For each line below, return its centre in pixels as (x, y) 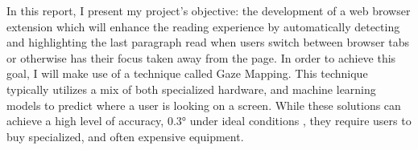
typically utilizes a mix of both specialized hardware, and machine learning (191, 89)
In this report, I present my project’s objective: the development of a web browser (209, 10)
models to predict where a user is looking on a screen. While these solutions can (204, 105)
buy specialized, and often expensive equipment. (125, 136)
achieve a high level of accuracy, (85, 121)
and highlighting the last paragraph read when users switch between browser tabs (208, 42)
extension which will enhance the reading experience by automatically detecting (203, 26)
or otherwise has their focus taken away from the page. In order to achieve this (201, 57)
